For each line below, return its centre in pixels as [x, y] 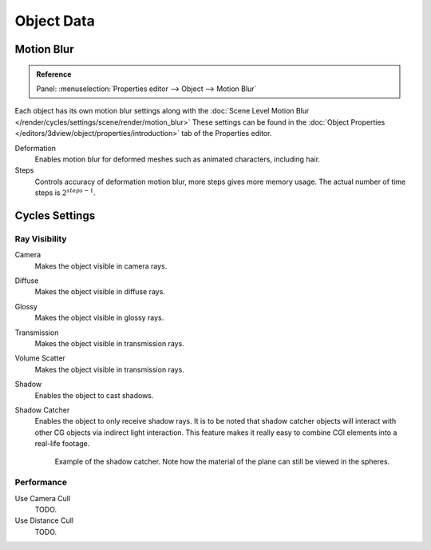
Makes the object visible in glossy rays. [99, 318]
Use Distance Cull [44, 520]
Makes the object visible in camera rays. [101, 266]
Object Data [55, 21]
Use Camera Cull [43, 498]
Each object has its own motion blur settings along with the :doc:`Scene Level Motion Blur [162, 111]
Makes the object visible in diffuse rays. [100, 292]
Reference [54, 74]
